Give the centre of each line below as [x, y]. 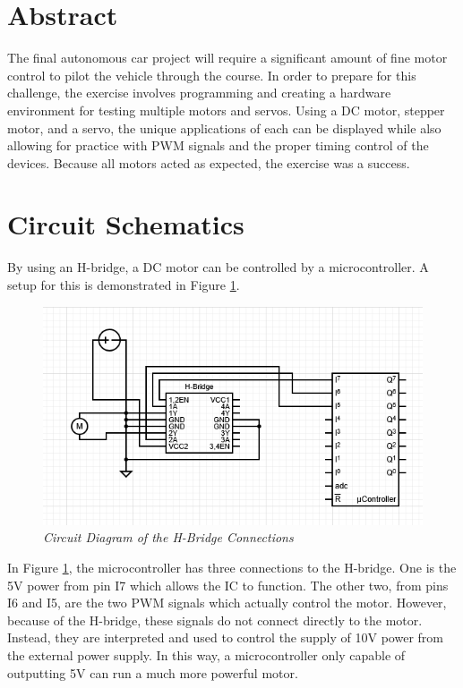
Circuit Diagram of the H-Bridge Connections [168, 537]
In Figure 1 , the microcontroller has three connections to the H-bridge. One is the [232, 568]
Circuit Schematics [126, 224]
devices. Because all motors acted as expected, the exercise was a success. [209, 162]
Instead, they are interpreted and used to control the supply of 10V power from [225, 637]
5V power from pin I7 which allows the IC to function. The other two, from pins [228, 585]
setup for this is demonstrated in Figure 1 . [124, 285]
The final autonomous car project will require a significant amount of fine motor [227, 58]
